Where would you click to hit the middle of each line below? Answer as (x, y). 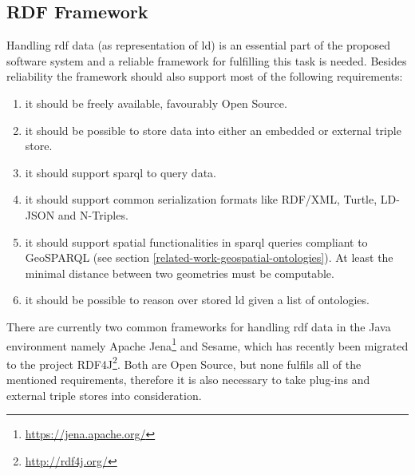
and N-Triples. (93, 214)
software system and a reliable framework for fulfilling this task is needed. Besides (207, 60)
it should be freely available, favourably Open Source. (156, 103)
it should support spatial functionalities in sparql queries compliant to (196, 241)
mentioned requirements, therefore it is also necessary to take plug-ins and (188, 380)
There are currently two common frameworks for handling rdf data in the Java (199, 326)
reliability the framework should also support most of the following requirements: (205, 76)
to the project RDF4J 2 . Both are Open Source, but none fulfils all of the (184, 362)
